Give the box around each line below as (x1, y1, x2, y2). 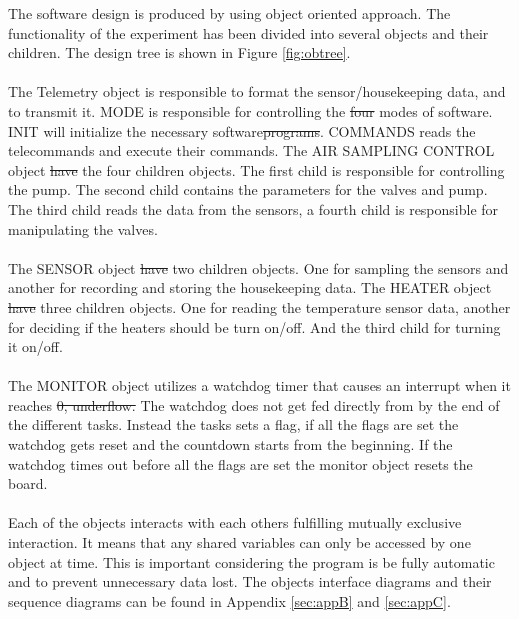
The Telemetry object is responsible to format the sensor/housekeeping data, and (8, 81, 506, 102)
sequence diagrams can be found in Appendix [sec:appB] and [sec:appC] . (8, 590, 451, 611)
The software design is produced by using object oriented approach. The (8, 3, 451, 23)
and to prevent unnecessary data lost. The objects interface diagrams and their (8, 571, 492, 592)
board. (8, 473, 48, 494)
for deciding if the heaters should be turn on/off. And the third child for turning (8, 316, 501, 337)
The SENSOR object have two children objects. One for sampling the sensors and (8, 257, 509, 278)
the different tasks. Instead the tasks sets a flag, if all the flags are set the (8, 414, 459, 435)
